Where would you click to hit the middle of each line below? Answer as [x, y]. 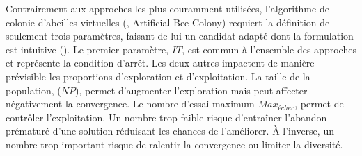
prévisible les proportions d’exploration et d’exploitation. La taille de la [158, 76]
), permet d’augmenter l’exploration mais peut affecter [191, 90]
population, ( [33, 90]
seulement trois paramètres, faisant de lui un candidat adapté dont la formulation [180, 36]
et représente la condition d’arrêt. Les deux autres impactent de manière [160, 63]
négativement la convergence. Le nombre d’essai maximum [130, 104]
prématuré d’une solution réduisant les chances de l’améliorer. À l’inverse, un [170, 131]
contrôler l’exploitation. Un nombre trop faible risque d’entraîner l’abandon [166, 117]
